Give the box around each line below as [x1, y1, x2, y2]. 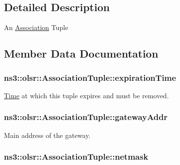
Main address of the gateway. [4, 130, 91, 140]
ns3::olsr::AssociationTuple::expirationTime [4, 71, 176, 83]
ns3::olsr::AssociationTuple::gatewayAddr [4, 111, 168, 123]
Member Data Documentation [4, 46, 159, 61]
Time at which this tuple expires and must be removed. [4, 90, 169, 100]
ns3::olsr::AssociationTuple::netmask [4, 150, 148, 163]
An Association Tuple [4, 22, 68, 32]
